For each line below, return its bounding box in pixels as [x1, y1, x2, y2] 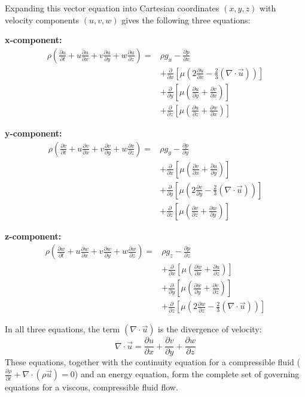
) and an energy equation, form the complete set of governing [74, 368, 300, 380]
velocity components [5, 13, 80, 26]
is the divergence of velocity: [158, 323, 262, 335]
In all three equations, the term [5, 323, 120, 335]
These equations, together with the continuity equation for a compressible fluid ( [5, 356, 300, 368]
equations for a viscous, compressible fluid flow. [5, 381, 178, 393]
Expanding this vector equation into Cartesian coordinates [5, 2, 219, 14]
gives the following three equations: [121, 13, 251, 26]
